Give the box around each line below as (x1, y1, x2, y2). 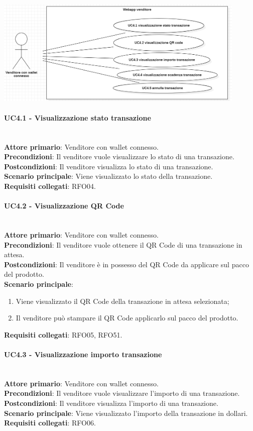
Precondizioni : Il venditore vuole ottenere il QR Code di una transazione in (4, 239, 242, 250)
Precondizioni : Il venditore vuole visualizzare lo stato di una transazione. (4, 151, 234, 162)
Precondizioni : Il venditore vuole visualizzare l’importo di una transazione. (4, 388, 240, 398)
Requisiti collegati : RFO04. (4, 181, 96, 191)
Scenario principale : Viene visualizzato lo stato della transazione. (4, 171, 213, 181)
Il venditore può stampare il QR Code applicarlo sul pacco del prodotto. (16, 312, 238, 323)
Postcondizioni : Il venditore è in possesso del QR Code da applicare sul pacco (4, 259, 249, 269)
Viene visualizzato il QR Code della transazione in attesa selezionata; (16, 295, 229, 306)
